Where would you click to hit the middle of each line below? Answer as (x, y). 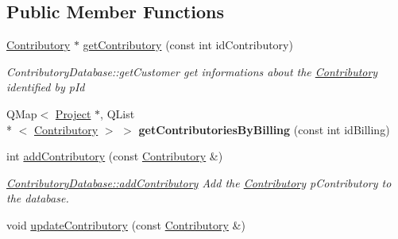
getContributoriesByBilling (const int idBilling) (264, 129)
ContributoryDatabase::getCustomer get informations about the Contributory (192, 71)
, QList (118, 113)
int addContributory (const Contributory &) (115, 156)
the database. (38, 198)
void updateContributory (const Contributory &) (126, 224)
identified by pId (46, 87)
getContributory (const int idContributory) (188, 45)
